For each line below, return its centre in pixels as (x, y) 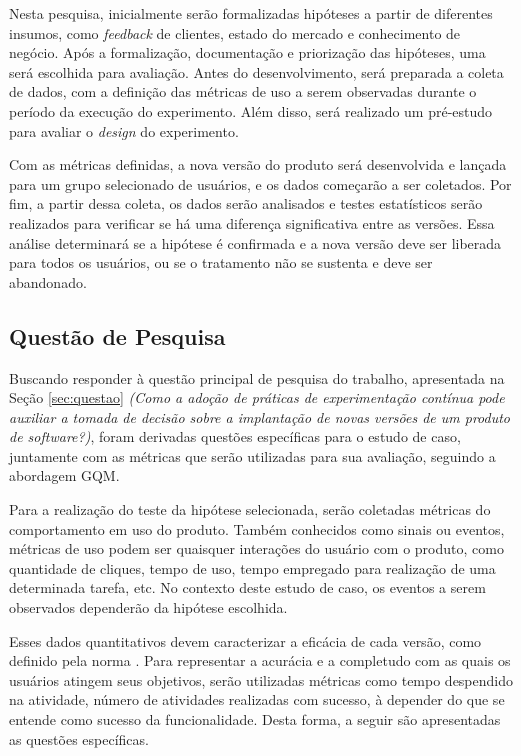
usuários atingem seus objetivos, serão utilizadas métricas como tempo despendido (261, 679)
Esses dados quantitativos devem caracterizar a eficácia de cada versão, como (245, 640)
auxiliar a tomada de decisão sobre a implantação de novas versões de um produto (260, 416)
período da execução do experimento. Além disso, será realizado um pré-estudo (251, 110)
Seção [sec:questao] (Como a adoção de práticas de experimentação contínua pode (257, 397)
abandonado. (48, 281)
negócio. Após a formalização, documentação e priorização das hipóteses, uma (247, 52)
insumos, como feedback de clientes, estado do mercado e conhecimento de (235, 32)
